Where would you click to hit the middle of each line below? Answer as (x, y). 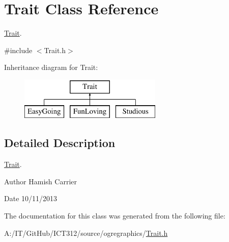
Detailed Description (60, 143)
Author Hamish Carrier (40, 181)
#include (18, 50)
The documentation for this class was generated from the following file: (115, 216)
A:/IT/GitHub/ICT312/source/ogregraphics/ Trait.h (86, 233)
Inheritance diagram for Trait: (51, 67)
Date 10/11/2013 (31, 198)
